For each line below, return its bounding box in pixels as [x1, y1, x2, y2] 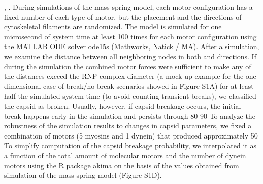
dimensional [4, 80, 41, 91]
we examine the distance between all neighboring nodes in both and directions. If [4, 51, 256, 61]
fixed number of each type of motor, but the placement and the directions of [4, 11, 242, 22]
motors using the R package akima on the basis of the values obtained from [4, 160, 239, 170]
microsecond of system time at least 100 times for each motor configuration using [4, 31, 257, 41]
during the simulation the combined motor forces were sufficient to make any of [4, 61, 251, 71]
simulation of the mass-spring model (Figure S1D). [4, 170, 162, 180]
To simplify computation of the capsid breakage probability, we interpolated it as [4, 140, 256, 151]
